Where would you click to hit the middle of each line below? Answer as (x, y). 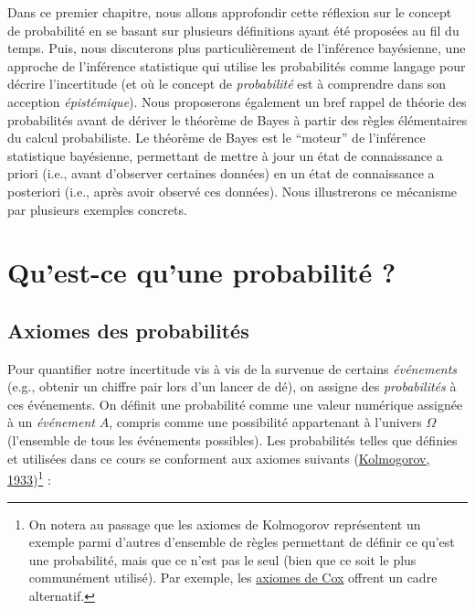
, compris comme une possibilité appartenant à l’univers (265, 422)
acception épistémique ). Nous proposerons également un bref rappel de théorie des (237, 101)
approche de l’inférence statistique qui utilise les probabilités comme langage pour (237, 65)
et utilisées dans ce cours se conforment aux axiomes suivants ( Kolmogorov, (219, 458)
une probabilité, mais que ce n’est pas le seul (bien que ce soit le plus (222, 559)
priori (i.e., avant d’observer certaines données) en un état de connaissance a (221, 173)
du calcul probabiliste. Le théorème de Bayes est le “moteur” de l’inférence (216, 138)
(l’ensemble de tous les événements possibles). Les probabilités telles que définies (232, 440)
